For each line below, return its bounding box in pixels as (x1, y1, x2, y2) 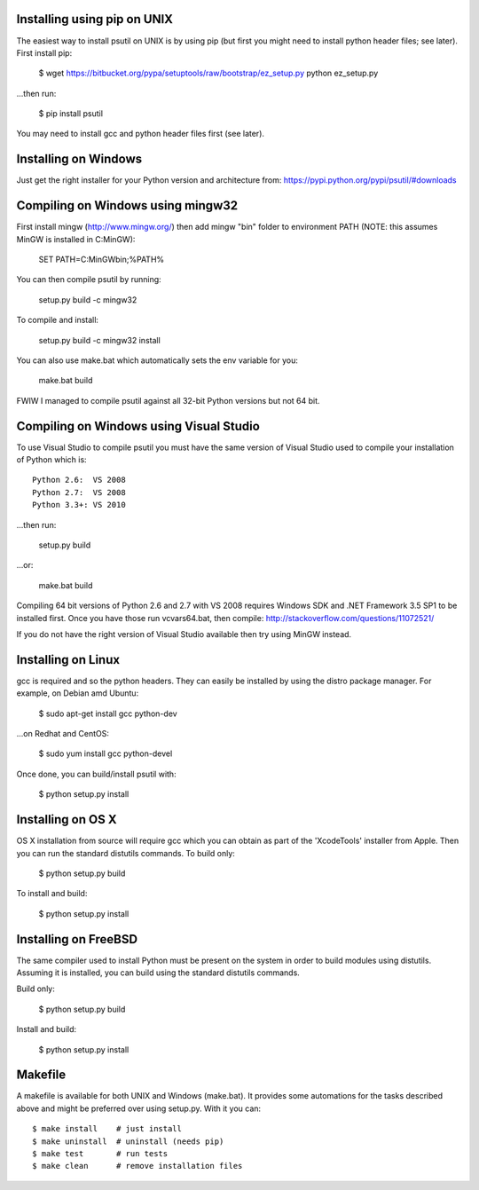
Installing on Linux (16, 652, 120, 667)
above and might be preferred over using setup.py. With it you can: (16, 1103, 262, 1114)
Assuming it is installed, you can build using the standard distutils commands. (16, 967, 301, 978)
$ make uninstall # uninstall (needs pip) (32, 1136, 224, 1147)
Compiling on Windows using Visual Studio (16, 418, 261, 434)
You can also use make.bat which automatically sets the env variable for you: (16, 355, 299, 366)
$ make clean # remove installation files (32, 1161, 243, 1171)
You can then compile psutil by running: (16, 274, 161, 285)
